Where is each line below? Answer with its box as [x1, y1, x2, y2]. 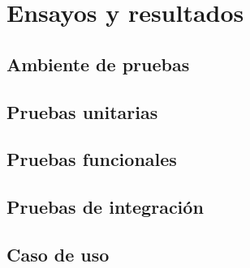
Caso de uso [6, 241, 110, 266]
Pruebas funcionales [6, 147, 177, 172]
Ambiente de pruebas [6, 51, 190, 76]
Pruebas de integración [6, 194, 204, 219]
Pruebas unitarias [6, 99, 158, 124]
